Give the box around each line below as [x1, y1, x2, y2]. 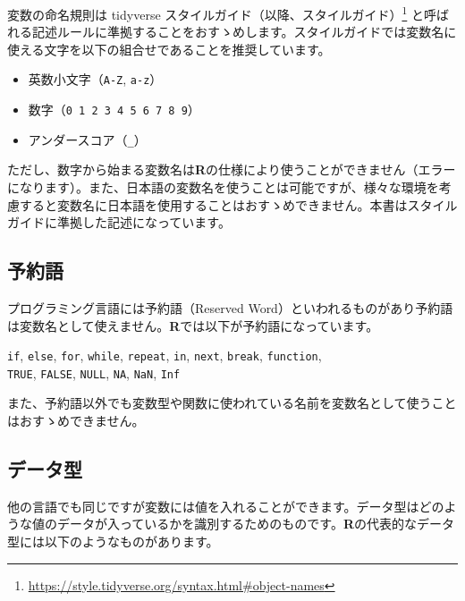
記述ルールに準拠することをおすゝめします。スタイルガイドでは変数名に [31, 22, 457, 41]
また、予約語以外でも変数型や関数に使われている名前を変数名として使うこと [7, 394, 457, 412]
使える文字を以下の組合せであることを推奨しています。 [7, 39, 331, 58]
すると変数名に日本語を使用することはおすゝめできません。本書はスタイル [19, 195, 458, 214]
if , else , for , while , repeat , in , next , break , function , [7, 346, 322, 365]
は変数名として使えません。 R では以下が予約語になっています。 [7, 316, 379, 334]
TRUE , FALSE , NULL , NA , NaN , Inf [7, 363, 181, 382]
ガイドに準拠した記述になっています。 [7, 213, 231, 232]
